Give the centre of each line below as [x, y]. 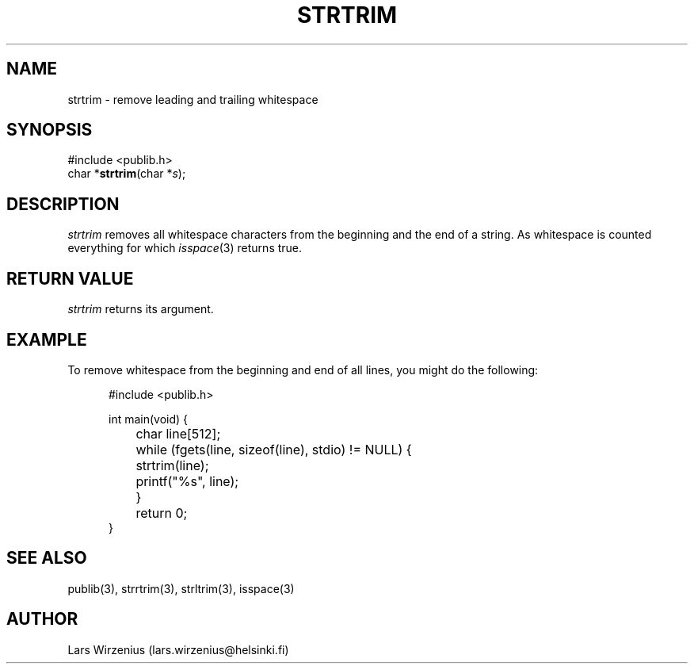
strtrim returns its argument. [141, 309]
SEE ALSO [47, 558]
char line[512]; [178, 433]
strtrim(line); [172, 465]
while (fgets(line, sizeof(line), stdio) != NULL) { [274, 449]
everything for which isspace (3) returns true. [185, 248]
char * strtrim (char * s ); [127, 174]
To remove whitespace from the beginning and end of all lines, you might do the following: [303, 369]
